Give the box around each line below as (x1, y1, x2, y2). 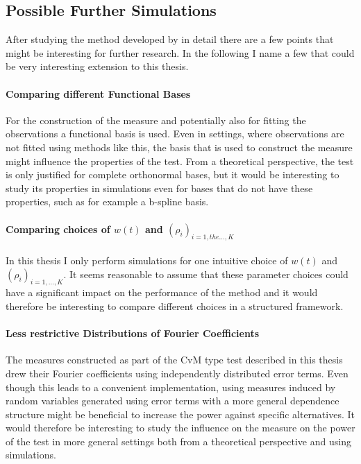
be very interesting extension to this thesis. (6, 59, 189, 74)
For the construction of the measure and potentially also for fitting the (6, 112, 306, 127)
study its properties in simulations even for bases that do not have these (6, 180, 313, 195)
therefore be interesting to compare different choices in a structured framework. (6, 298, 344, 313)
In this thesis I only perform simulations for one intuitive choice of (6, 252, 288, 267)
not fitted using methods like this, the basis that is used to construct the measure (6, 139, 353, 154)
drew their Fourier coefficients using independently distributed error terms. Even (6, 366, 349, 380)
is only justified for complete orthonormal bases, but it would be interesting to (6, 167, 339, 182)
